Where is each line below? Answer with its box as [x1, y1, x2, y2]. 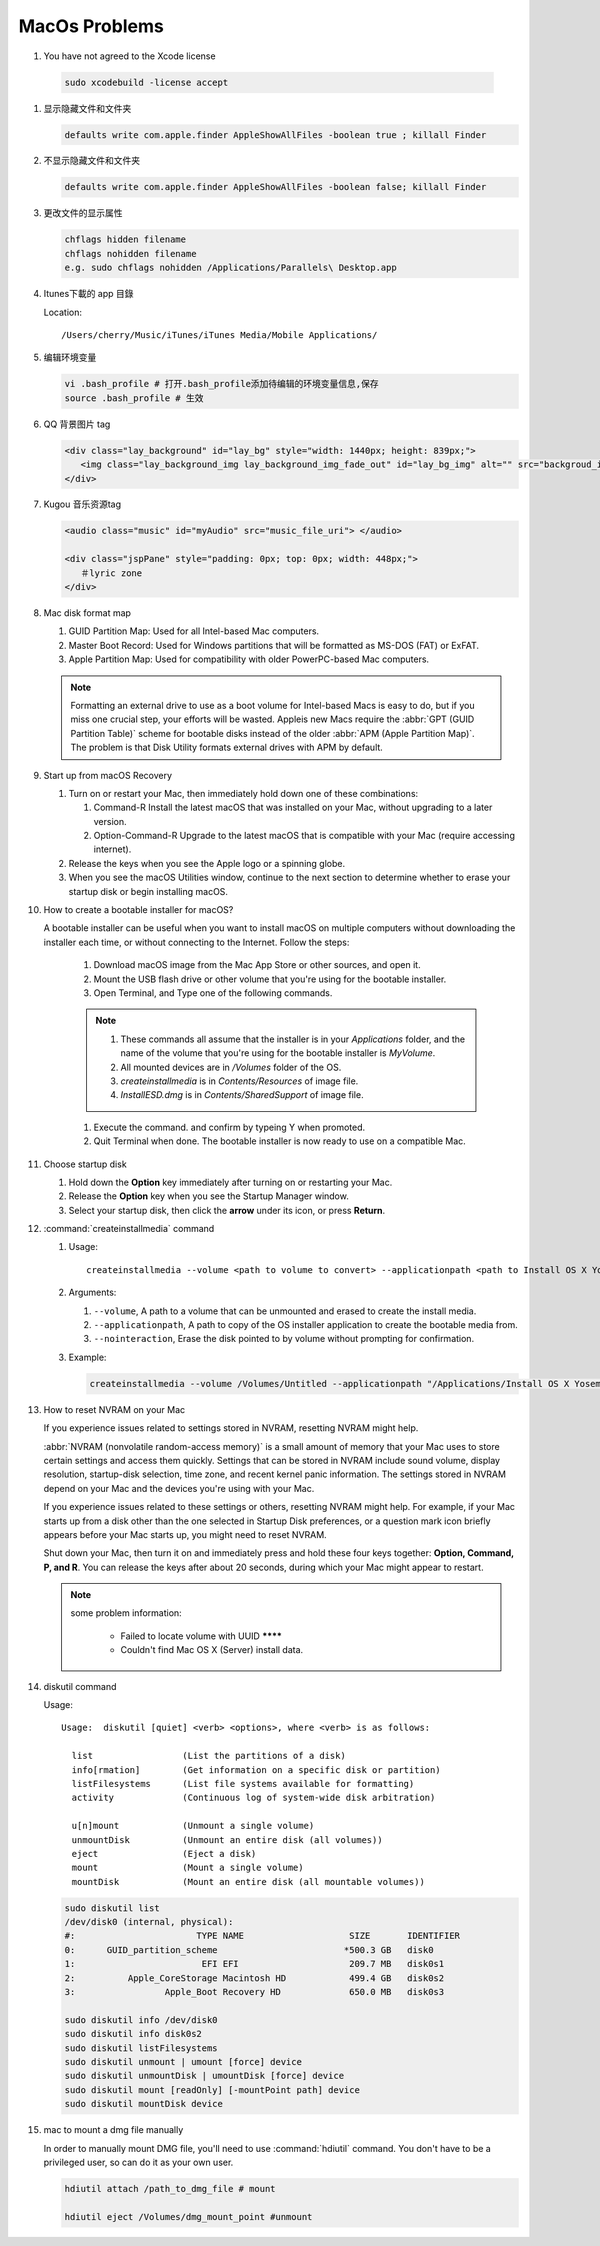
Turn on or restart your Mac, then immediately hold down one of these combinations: [68, 787, 419, 799]
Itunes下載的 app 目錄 [43, 288, 134, 300]
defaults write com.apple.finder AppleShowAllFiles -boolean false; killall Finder [64, 181, 487, 193]
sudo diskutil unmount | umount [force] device [64, 2056, 302, 2067]
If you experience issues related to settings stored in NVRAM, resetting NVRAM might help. [43, 1422, 419, 1434]
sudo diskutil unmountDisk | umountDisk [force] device [64, 2070, 345, 2082]
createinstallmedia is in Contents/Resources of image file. [120, 1075, 359, 1087]
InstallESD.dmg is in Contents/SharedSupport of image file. [120, 1089, 364, 1101]
